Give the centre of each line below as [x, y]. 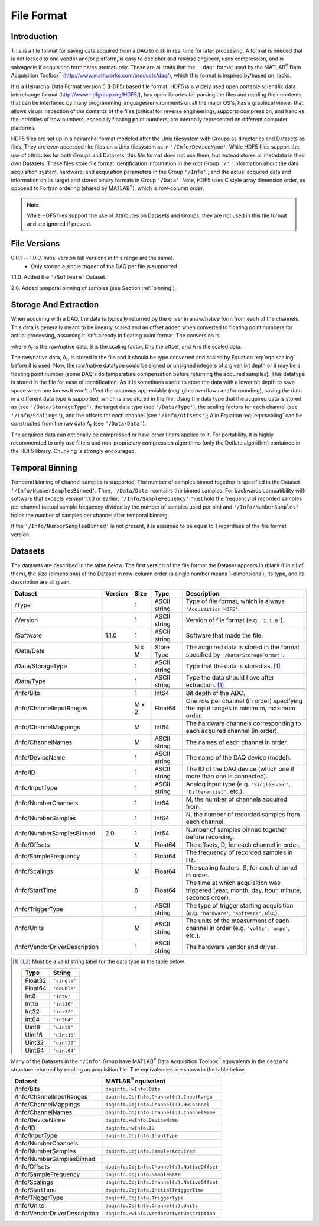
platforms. [23, 128]
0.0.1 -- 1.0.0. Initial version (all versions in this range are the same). [93, 258]
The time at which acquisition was [233, 883]
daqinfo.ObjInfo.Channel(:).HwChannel [157, 1104]
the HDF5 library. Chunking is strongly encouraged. [73, 451]
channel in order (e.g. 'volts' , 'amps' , [238, 928]
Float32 [36, 981]
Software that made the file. [224, 635]
